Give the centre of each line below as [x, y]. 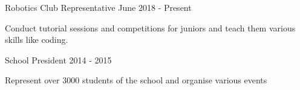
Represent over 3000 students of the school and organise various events [136, 80]
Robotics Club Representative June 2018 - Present [98, 7]
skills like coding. [37, 40]
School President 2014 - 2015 [58, 59]
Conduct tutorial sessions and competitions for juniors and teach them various [150, 27]
